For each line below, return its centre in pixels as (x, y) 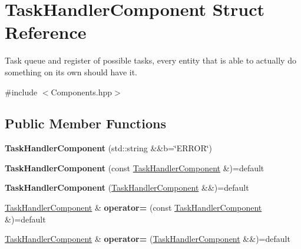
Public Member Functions (85, 123)
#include (21, 92)
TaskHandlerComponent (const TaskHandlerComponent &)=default (135, 167)
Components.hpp (82, 92)
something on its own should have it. (71, 72)
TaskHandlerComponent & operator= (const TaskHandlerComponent (133, 207)
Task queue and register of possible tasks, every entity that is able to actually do (150, 60)
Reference (46, 32)
